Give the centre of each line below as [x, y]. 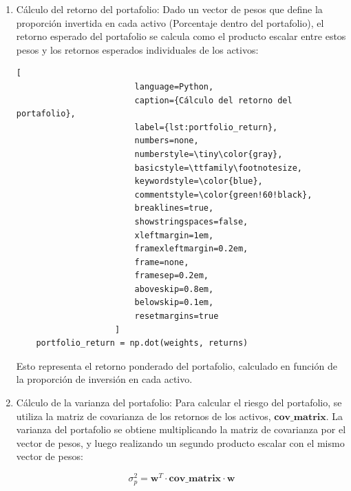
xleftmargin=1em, [174, 235]
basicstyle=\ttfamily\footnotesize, [219, 168]
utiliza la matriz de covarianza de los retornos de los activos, [143, 416]
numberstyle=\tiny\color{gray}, [209, 154]
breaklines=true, [174, 208]
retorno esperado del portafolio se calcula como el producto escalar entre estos [181, 36]
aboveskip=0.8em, [174, 289]
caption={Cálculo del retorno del [213, 100]
